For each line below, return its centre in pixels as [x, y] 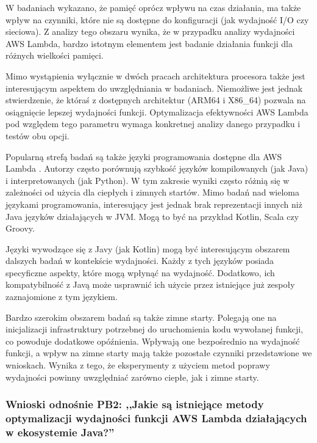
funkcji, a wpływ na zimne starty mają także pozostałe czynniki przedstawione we [159, 353]
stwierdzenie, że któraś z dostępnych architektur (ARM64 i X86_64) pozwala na [156, 100]
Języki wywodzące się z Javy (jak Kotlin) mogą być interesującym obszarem [148, 248]
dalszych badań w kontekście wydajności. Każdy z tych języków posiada [140, 261]
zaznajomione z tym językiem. [62, 297]
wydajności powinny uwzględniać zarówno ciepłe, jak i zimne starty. [132, 377]
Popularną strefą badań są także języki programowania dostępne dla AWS [144, 156]
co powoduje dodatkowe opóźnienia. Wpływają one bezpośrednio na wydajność [153, 341]
